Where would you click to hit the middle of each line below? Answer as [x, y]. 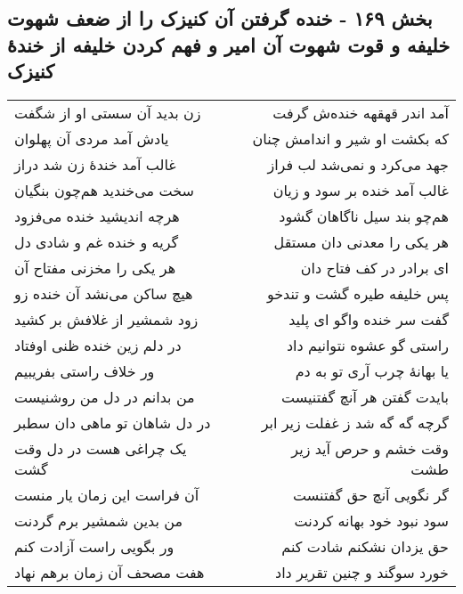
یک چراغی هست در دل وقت [101, 448]
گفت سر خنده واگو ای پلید [369, 319]
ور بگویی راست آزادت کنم [94, 546]
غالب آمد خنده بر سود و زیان [361, 190]
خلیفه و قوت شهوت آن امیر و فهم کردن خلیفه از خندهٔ [229, 44]
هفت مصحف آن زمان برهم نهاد [110, 572]
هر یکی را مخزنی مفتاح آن [95, 267]
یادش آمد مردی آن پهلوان [92, 138]
